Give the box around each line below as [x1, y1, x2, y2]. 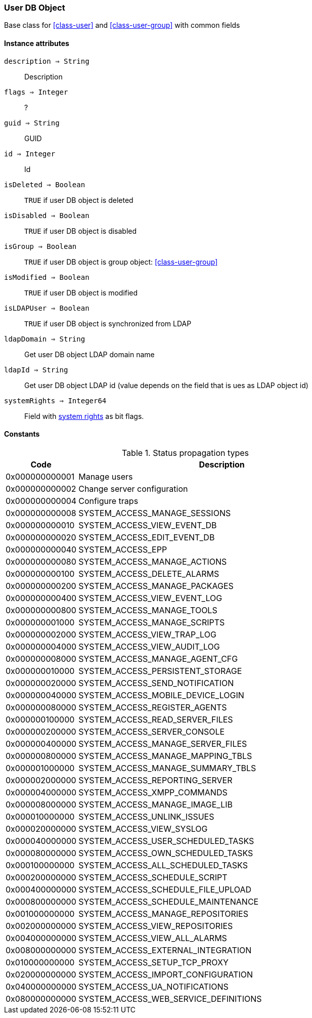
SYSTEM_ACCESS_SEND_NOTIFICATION [78, 677, 234, 688]
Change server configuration [78, 483, 188, 494]
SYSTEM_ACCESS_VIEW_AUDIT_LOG [78, 641, 220, 652]
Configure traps [78, 495, 139, 506]
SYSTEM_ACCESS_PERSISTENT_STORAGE [78, 665, 242, 676]
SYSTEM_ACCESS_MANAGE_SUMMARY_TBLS [78, 762, 256, 773]
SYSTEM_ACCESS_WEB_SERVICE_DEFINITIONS [78, 993, 262, 1004]
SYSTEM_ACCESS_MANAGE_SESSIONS [78, 507, 231, 518]
